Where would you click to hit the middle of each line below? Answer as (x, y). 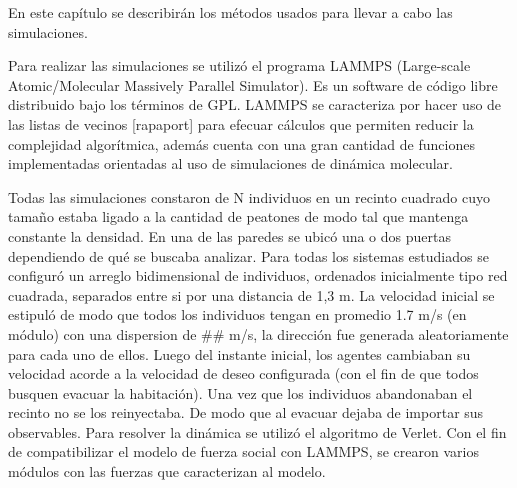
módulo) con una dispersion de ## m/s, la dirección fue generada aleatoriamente (258, 333)
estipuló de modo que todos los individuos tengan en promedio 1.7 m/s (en (237, 314)
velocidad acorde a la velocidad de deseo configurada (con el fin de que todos (243, 373)
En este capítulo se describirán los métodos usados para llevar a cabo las (230, 12)
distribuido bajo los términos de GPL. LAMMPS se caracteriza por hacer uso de (255, 104)
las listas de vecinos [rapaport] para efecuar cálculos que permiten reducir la (241, 123)
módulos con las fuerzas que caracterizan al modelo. (167, 471)
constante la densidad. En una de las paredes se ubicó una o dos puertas (229, 235)
